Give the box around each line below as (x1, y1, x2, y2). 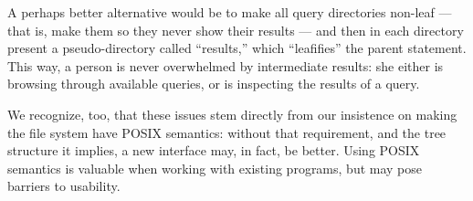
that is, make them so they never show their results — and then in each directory (7, 20, 464, 39)
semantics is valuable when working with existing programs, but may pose (7, 158, 423, 177)
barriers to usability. (7, 176, 121, 196)
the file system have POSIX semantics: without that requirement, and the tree (7, 122, 447, 142)
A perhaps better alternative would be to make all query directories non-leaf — (7, 3, 452, 21)
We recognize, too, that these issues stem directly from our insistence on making (7, 104, 457, 123)
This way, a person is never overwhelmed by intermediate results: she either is (7, 56, 444, 75)
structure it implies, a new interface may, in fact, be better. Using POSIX (7, 141, 420, 160)
